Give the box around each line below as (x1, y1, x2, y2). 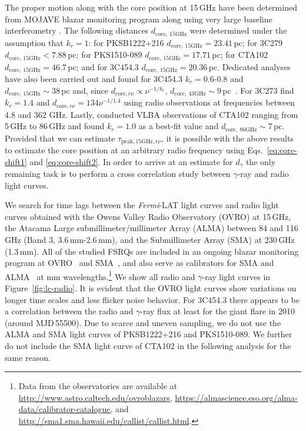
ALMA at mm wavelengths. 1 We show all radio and (5, 268, 195, 282)
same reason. (5, 351, 51, 363)
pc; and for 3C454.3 (68, 60, 139, 73)
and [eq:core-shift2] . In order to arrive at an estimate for (29, 155, 233, 167)
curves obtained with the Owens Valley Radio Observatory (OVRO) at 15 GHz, (5, 210, 291, 222)
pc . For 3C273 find (222, 84, 294, 96)
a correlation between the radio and (5, 305, 134, 317)
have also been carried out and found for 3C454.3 (5, 73, 182, 84)
